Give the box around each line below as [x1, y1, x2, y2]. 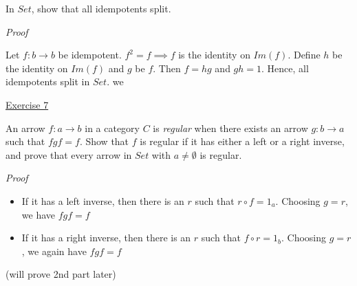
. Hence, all [261, 60, 309, 75]
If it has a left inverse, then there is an [21, 193, 184, 208]
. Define [288, 47, 321, 62]
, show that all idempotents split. [31, 1, 171, 15]
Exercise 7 [6, 97, 49, 111]
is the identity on [178, 47, 250, 62]
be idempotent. [58, 47, 122, 62]
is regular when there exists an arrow [153, 120, 308, 135]
